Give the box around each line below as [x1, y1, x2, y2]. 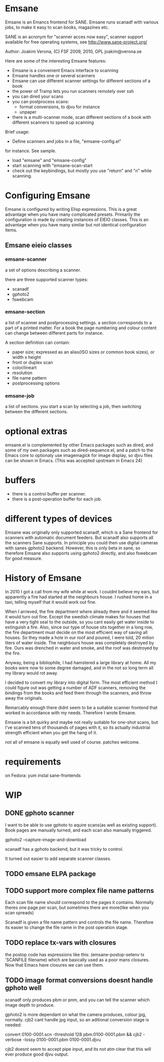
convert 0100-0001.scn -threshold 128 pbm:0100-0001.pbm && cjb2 [5, 1031, 143, 1037]
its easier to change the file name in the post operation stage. [5, 925, 128, 930]
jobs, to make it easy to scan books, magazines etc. [5, 24, 109, 30]
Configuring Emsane [5, 190, 90, 201]
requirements [5, 756, 61, 768]
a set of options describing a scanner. [5, 267, 82, 273]
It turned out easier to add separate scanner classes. [5, 856, 111, 861]
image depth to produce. [5, 1002, 55, 1008]
